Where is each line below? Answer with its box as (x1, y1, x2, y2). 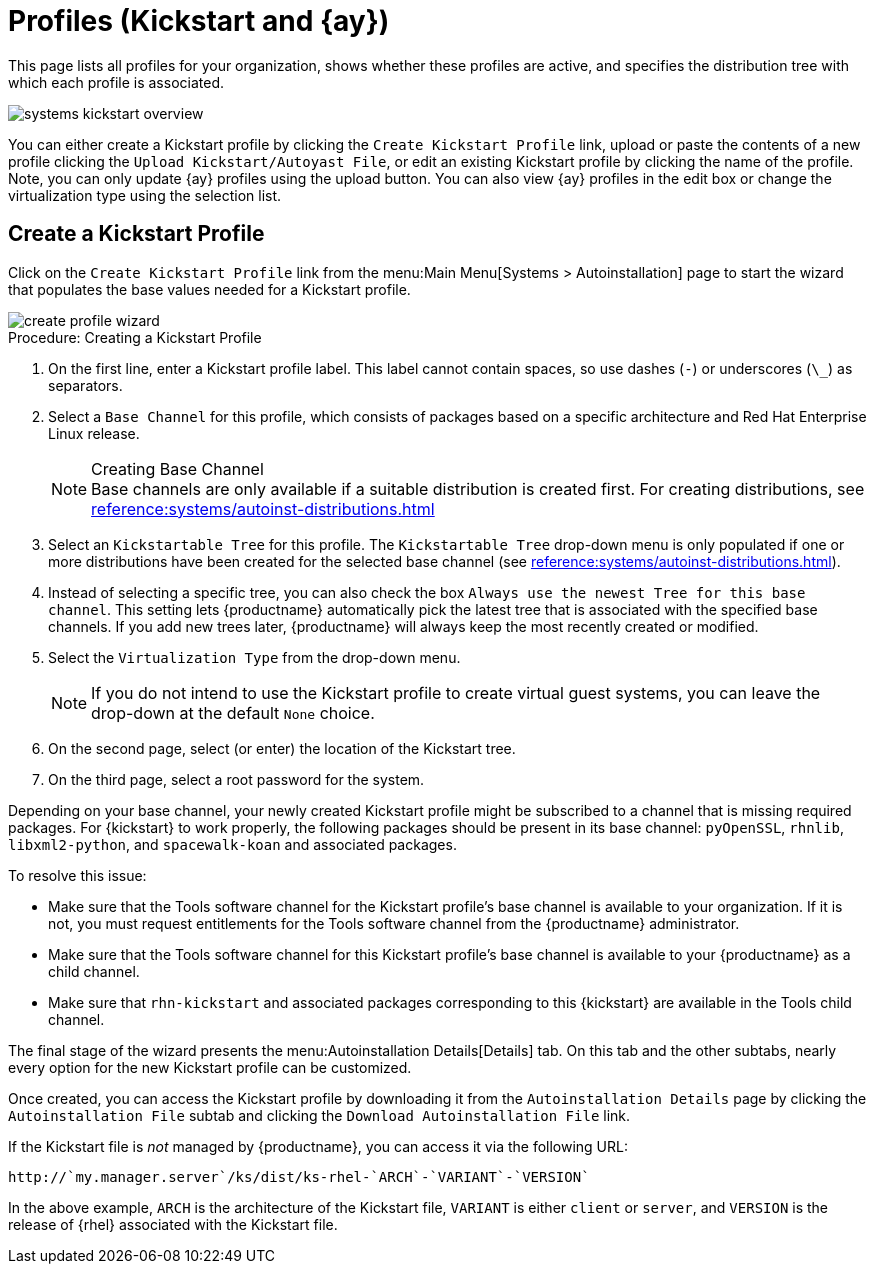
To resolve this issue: (8, 866, 147, 884)
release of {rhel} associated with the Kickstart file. (8, 1215, 338, 1233)
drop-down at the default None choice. (91, 702, 375, 723)
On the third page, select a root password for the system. (48, 770, 425, 788)
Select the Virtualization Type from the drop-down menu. (48, 648, 461, 666)
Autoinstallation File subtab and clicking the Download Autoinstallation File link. (8, 1106, 631, 1124)
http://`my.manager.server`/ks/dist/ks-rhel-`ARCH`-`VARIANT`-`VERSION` (8, 1168, 590, 1185)
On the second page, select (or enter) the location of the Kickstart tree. (48, 739, 516, 757)
